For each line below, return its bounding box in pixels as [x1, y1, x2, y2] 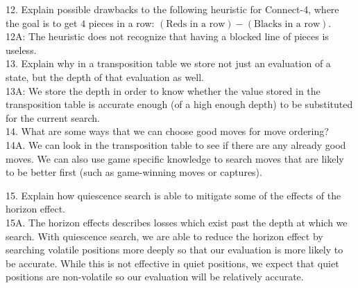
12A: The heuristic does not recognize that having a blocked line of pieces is [6, 29, 329, 44]
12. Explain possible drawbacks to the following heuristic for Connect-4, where [6, 2, 339, 16]
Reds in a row [166, 19, 225, 29]
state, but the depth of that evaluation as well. [6, 69, 204, 84]
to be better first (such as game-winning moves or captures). [6, 165, 262, 179]
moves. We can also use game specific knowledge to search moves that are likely [6, 151, 344, 165]
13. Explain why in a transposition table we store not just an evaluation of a [6, 56, 331, 71]
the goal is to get [6, 15, 78, 30]
